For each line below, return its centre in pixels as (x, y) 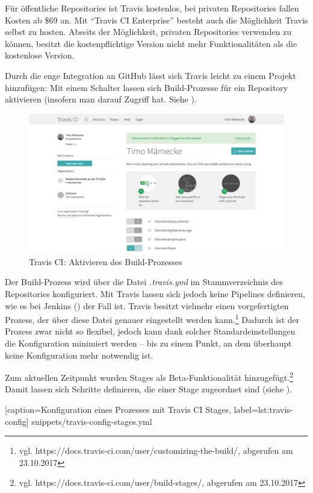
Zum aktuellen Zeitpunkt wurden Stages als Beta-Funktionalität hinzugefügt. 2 (149, 376)
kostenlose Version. (40, 55)
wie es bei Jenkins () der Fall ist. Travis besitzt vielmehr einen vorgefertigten (147, 305)
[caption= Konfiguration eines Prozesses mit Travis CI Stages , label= (132, 410)
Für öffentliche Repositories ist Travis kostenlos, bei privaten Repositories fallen (152, 8)
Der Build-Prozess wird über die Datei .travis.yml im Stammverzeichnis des (144, 282)
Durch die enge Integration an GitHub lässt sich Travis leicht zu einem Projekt (150, 75)
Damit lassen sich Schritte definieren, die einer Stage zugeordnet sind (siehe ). (149, 389)
